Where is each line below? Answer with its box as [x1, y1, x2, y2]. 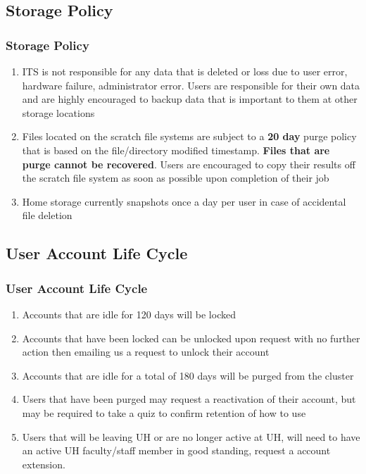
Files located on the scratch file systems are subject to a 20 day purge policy [22, 129, 357, 144]
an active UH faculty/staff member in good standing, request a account [22, 443, 331, 458]
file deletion [22, 208, 72, 223]
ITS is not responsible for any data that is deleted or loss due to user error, [22, 64, 348, 78]
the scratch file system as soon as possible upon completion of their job [22, 170, 329, 185]
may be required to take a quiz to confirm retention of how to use [22, 405, 306, 420]
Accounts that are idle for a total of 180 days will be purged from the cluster [22, 368, 354, 382]
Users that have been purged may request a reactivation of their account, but [22, 392, 356, 406]
